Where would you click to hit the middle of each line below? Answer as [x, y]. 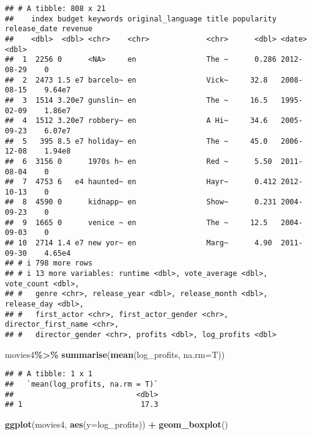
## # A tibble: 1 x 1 [49, 374]
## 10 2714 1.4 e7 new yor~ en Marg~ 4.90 [139, 243]
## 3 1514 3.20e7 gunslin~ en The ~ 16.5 [136, 100]
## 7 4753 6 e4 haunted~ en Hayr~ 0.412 [141, 182]
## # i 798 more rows [49, 263]
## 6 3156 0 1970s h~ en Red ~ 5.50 [139, 161]
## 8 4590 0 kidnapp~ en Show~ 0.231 [141, 202]
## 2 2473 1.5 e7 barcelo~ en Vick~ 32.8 [136, 80]
